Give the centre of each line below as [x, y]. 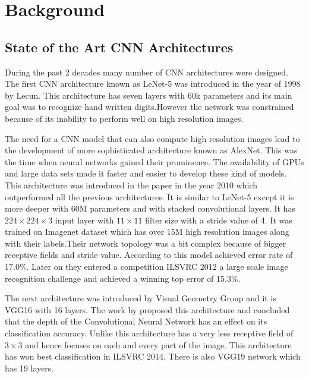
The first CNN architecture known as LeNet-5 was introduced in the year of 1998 [153, 84]
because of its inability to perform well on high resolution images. [124, 118]
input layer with [84, 220]
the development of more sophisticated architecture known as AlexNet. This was [151, 150]
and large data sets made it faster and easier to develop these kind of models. [146, 173]
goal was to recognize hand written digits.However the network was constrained [149, 107]
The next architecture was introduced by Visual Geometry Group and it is [141, 298]
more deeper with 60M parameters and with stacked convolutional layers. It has [150, 208]
